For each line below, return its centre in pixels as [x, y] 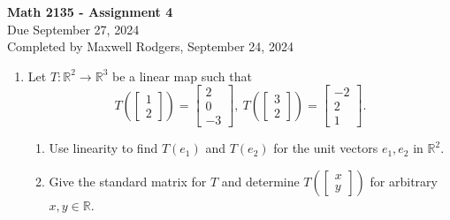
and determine [260, 182]
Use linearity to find [103, 148]
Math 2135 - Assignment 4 [90, 11]
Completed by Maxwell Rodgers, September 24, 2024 [150, 46]
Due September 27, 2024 [73, 29]
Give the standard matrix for [128, 182]
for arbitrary [404, 182]
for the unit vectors [326, 148]
